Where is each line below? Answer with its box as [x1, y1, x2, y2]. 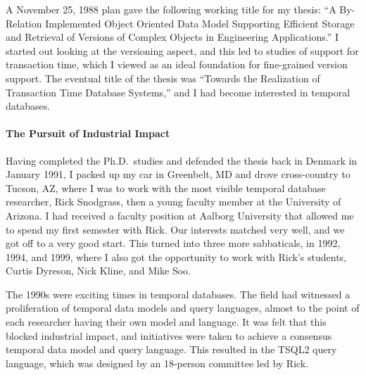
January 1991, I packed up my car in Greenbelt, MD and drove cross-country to [6, 167, 351, 182]
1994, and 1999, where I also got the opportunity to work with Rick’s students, [6, 249, 347, 264]
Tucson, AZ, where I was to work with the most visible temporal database [6, 180, 326, 195]
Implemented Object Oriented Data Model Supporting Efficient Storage [45, 15, 355, 30]
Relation [6, 15, 42, 30]
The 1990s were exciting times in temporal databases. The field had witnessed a [6, 286, 351, 301]
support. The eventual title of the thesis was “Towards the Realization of [6, 70, 320, 85]
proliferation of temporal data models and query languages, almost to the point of [6, 300, 360, 315]
